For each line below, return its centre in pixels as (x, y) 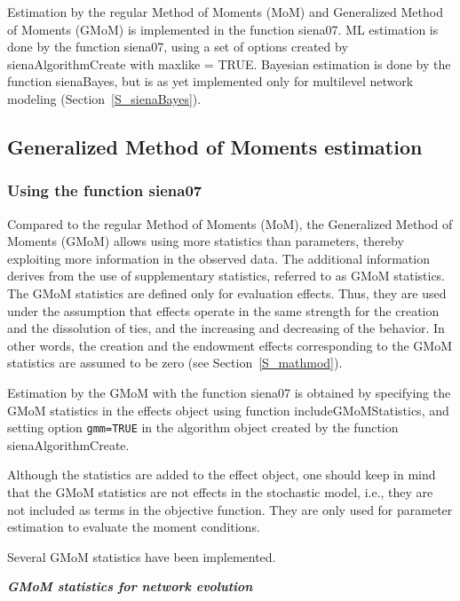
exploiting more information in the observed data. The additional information (218, 258)
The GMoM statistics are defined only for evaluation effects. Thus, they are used (227, 293)
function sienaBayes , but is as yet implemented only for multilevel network (210, 81)
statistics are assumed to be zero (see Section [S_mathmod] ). (175, 363)
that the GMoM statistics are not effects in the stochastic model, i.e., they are (220, 491)
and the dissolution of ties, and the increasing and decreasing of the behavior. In (226, 328)
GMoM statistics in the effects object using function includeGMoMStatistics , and (228, 410)
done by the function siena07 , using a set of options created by (178, 47)
